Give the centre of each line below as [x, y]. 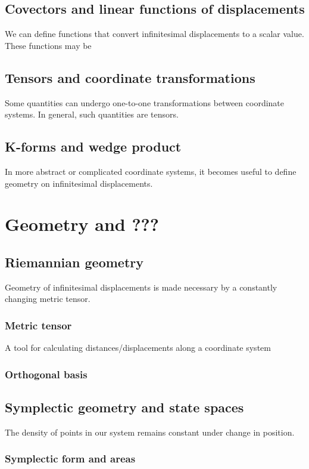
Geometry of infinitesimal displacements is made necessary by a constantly [141, 287]
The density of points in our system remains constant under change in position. [150, 432]
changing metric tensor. [48, 299]
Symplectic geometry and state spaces [124, 407]
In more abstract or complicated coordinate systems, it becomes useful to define [151, 171]
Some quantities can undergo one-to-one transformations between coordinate [144, 102]
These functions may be [48, 45]
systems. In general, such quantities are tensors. [92, 114]
